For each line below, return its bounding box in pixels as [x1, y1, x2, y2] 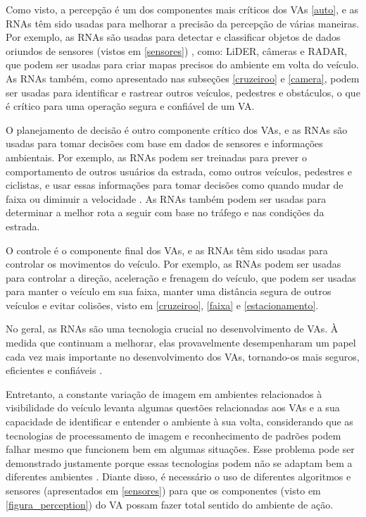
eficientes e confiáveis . [6, 363, 103, 378]
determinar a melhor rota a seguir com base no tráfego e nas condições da [6, 205, 324, 220]
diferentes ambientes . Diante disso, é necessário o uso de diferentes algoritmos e [6, 469, 351, 484]
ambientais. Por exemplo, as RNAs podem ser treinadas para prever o [6, 149, 307, 164]
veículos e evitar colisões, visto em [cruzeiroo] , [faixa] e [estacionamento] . [6, 297, 319, 312]
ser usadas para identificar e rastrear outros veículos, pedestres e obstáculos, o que [6, 85, 360, 99]
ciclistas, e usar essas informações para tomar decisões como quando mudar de [6, 177, 343, 192]
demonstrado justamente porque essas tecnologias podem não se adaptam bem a [6, 455, 353, 470]
